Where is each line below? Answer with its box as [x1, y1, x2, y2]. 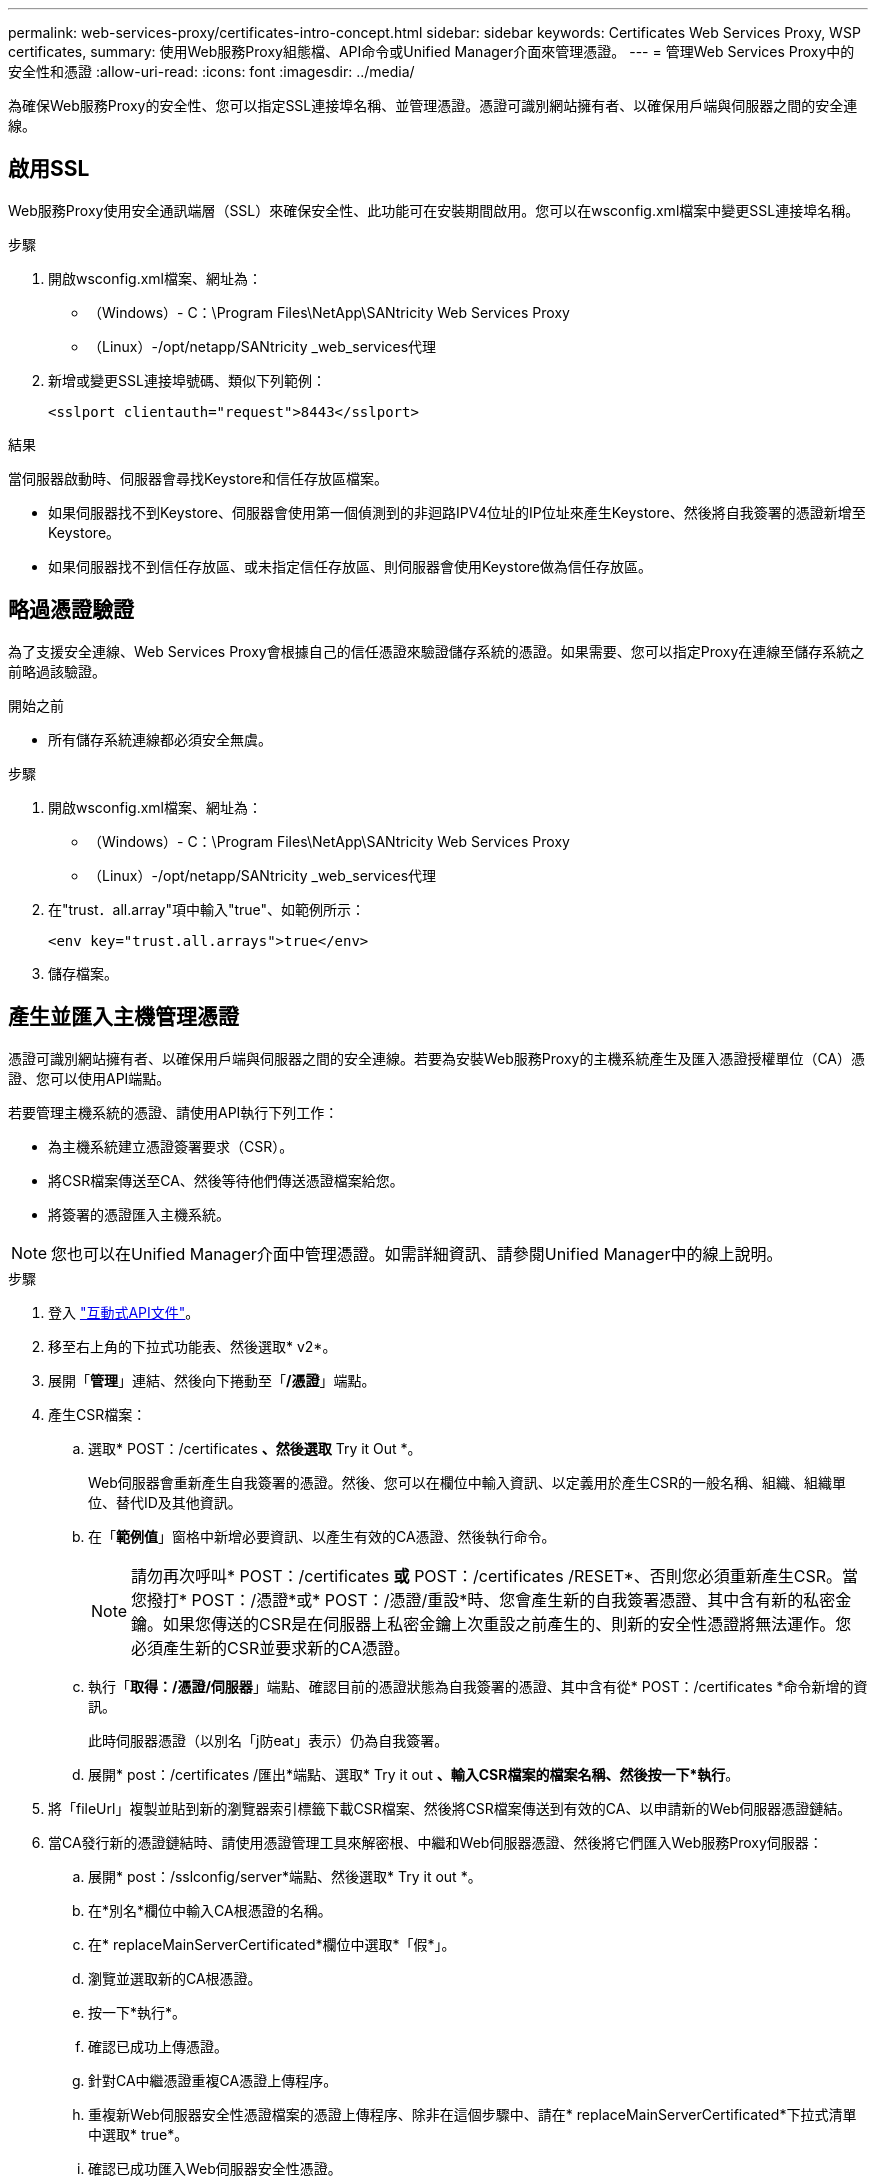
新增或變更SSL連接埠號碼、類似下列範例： [48, 371, 326, 389]
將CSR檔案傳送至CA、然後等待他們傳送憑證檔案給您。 [48, 1171, 404, 1189]
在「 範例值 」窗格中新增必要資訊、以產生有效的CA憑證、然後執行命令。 [88, 1527, 556, 1545]
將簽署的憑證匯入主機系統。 [48, 1205, 230, 1223]
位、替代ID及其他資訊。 [88, 1493, 242, 1511]
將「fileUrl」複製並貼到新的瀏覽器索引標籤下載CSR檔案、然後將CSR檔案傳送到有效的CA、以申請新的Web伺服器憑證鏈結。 [48, 1799, 852, 1817]
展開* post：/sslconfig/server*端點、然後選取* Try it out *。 [88, 1867, 482, 1885]
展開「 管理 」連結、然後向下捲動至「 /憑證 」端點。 [48, 1371, 376, 1389]
